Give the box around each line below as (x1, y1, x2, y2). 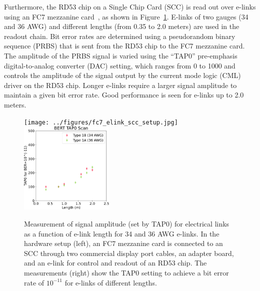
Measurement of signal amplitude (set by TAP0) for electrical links (24, 218, 229, 228)
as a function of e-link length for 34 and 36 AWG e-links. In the (24, 228, 219, 238)
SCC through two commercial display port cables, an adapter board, (24, 247, 234, 258)
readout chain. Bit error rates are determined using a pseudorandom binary (4, 30, 235, 41)
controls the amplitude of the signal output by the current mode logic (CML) (4, 70, 241, 80)
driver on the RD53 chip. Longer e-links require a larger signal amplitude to (4, 79, 237, 90)
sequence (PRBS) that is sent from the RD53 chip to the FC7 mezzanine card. (4, 40, 245, 51)
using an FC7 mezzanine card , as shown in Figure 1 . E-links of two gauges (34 (4, 11, 248, 21)
